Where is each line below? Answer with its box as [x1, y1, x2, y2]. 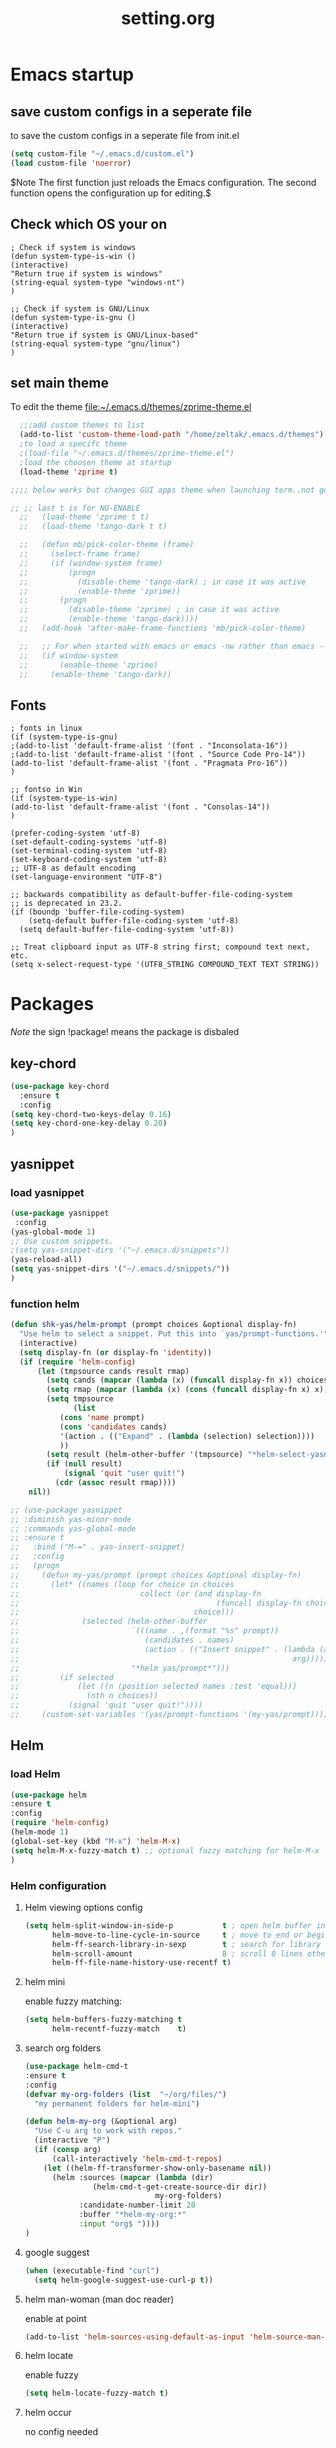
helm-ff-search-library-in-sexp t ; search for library [51, 1939, 322, 1949]
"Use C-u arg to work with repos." [34, 2126, 183, 2136]
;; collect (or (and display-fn [10, 1588, 262, 1599]
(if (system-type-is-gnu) [10, 732, 118, 742]
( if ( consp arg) [34, 2145, 102, 2155]
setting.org [120, 7, 216, 30]
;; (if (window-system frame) [19, 558, 163, 568]
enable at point [24, 2312, 87, 2324]
